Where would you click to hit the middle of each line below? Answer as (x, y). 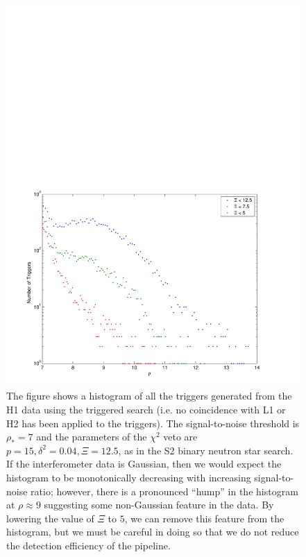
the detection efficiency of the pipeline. (88, 546)
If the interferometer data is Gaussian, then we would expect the (144, 464)
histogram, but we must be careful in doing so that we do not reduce (153, 532)
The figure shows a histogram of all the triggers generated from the (149, 396)
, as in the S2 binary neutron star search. (206, 450)
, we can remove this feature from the (204, 518)
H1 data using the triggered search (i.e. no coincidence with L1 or (146, 410)
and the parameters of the (92, 437)
